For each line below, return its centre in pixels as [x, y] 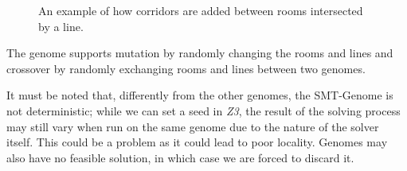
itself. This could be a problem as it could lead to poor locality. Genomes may [197, 142]
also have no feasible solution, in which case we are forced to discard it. [180, 157]
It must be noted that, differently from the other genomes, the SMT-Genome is [200, 95]
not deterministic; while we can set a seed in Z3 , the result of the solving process [203, 110]
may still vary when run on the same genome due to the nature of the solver [193, 126]
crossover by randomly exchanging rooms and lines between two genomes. [186, 68]
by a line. [61, 26]
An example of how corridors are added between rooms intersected [201, 10]
